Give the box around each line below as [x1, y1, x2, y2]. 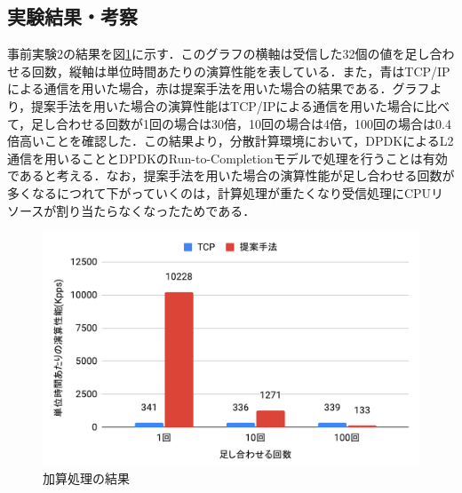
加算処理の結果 [43, 469, 130, 488]
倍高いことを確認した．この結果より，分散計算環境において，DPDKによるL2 [7, 131, 454, 150]
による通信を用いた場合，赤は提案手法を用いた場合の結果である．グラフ [7, 79, 430, 98]
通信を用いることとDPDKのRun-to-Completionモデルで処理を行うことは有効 [7, 148, 448, 167]
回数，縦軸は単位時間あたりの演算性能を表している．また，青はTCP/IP [31, 61, 450, 80]
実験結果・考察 [7, 3, 138, 30]
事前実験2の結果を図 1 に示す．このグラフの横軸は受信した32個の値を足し [7, 44, 430, 63]
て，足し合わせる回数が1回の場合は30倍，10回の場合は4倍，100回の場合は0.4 [7, 114, 451, 132]
